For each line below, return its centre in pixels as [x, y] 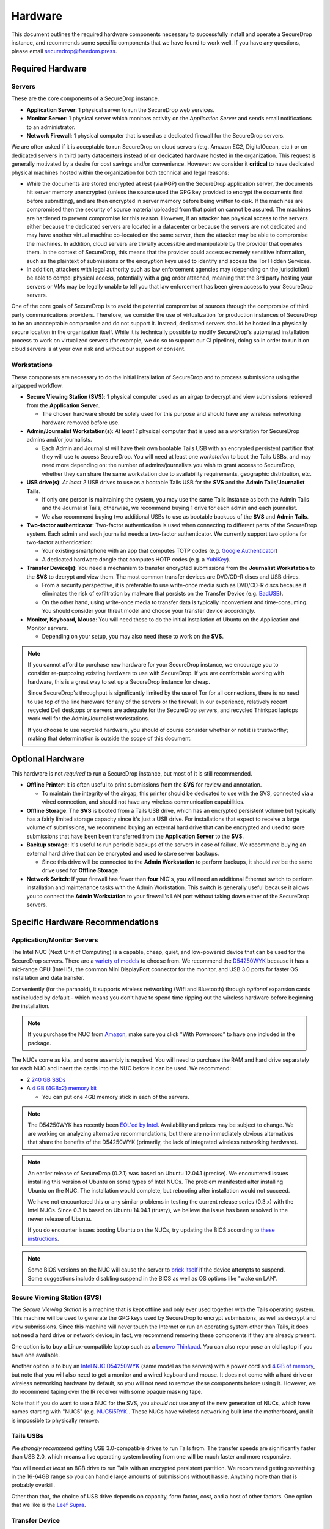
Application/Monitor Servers [55, 940]
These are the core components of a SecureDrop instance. [85, 98]
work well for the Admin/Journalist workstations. [89, 719]
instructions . [43, 1238]
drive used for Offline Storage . [81, 870]
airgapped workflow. [37, 385]
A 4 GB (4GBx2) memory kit [62, 1088]
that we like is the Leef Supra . [49, 1505]
